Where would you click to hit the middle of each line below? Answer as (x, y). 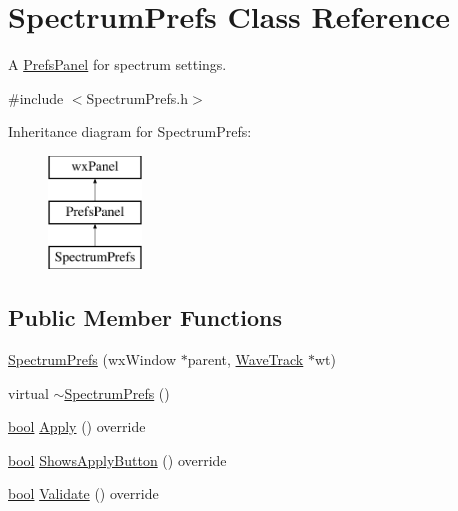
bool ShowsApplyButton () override (117, 459)
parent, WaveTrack (245, 359)
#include (36, 97)
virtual (28, 392)
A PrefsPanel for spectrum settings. (117, 64)
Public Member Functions (145, 317)
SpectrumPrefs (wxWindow (92, 359)
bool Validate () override (83, 493)
